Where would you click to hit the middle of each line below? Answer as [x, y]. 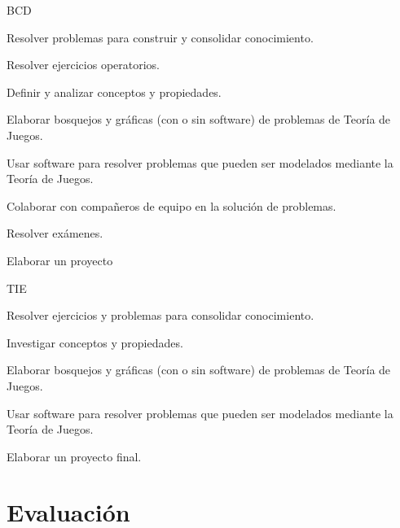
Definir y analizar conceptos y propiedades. [114, 92]
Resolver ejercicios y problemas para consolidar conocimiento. [160, 315]
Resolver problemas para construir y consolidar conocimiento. [160, 37]
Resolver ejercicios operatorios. [84, 65]
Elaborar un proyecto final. [74, 456]
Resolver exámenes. [55, 233]
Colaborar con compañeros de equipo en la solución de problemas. [171, 205]
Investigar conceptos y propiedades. [95, 342]
